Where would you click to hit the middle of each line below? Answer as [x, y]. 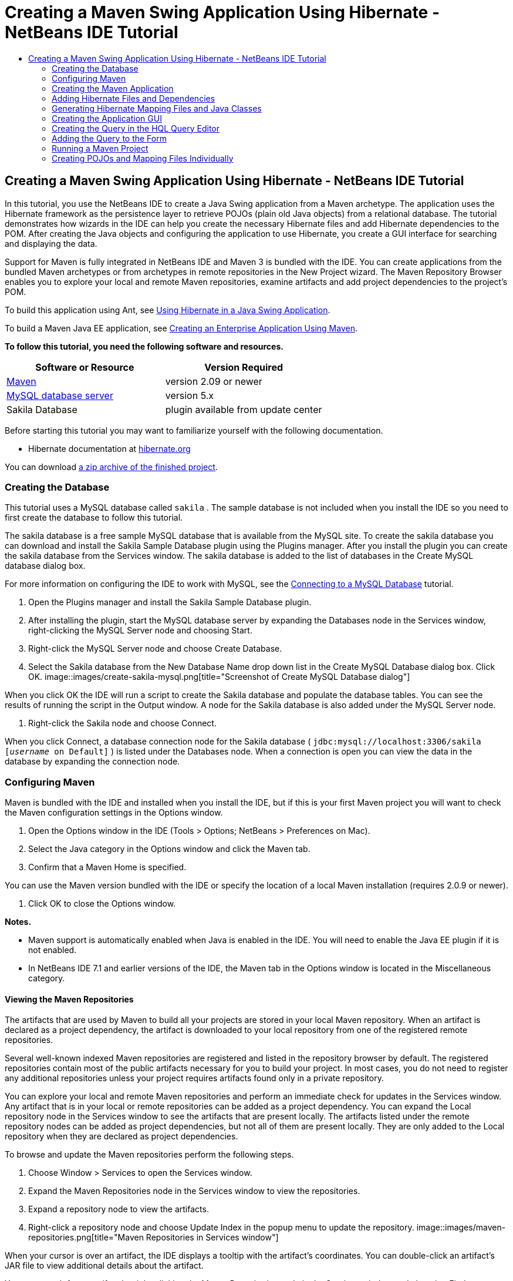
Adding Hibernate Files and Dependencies [134, 98]
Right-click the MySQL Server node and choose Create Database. [155, 649]
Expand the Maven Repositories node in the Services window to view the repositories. [194, 1191]
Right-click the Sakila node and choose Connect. [122, 723]
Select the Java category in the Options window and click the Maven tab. [169, 849]
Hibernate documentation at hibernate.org [109, 448]
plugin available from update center [244, 409]
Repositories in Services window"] [212, 1238]
